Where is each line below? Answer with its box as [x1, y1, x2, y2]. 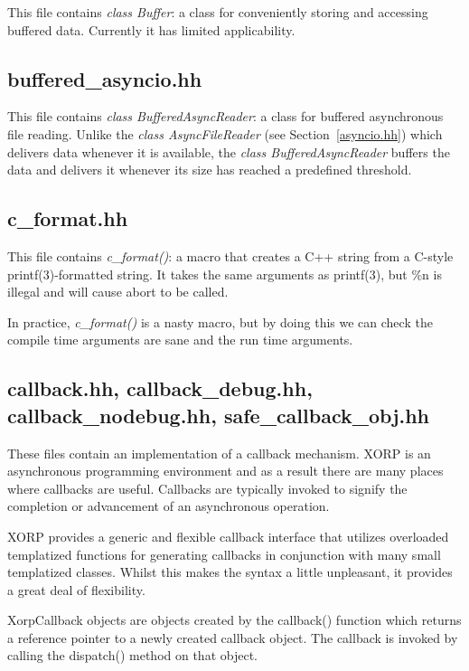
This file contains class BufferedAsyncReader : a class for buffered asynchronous [7, 107, 444, 126]
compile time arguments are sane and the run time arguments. [7, 330, 353, 349]
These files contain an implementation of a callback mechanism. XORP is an [7, 443, 431, 462]
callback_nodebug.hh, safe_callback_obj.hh [7, 401, 430, 429]
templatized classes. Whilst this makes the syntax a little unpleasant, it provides [7, 562, 453, 581]
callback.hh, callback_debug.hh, [7, 374, 313, 402]
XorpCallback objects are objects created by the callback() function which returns [7, 610, 462, 629]
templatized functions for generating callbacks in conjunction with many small [7, 544, 441, 563]
